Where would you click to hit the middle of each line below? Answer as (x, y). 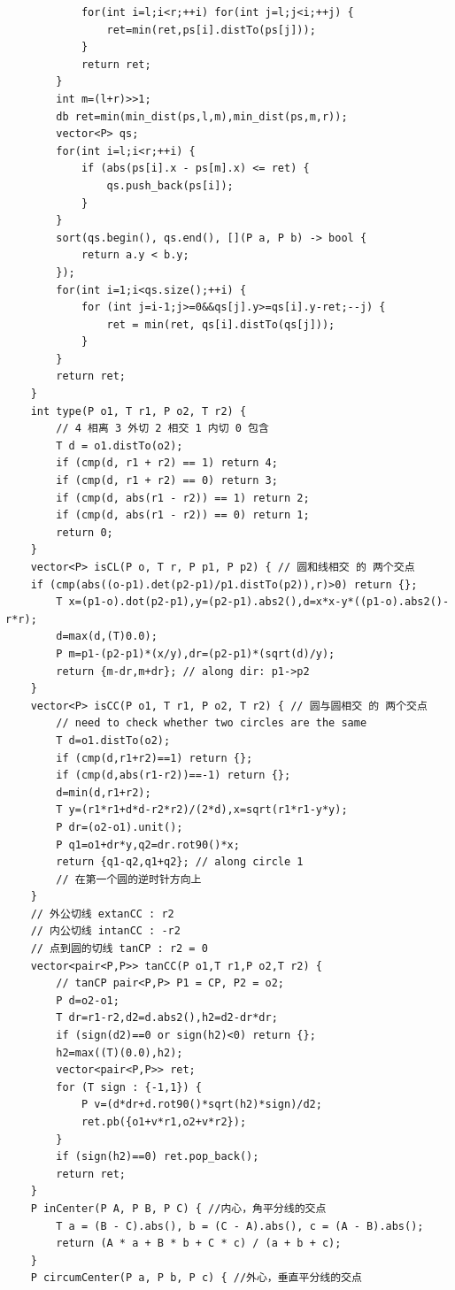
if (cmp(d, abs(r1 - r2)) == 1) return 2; (183, 498)
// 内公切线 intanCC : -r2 (105, 931)
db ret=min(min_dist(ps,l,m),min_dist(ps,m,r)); (202, 116)
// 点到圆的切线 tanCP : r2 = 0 (119, 949)
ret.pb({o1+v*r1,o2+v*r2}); (164, 1122)
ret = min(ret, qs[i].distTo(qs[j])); (221, 324)
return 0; (85, 532)
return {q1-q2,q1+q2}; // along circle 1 (180, 862)
